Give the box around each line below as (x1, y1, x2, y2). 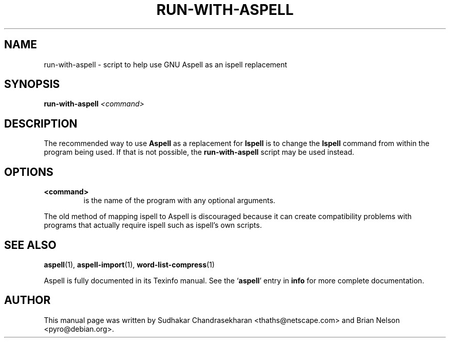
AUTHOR (4, 294, 51, 307)
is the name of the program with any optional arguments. (83, 196, 275, 205)
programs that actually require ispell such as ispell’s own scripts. (44, 221, 262, 230)
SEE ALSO (4, 238, 57, 251)
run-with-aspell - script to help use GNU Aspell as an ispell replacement (44, 60, 287, 69)
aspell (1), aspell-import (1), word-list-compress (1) (44, 260, 215, 269)
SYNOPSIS (4, 78, 60, 91)
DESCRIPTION (4, 117, 78, 130)
